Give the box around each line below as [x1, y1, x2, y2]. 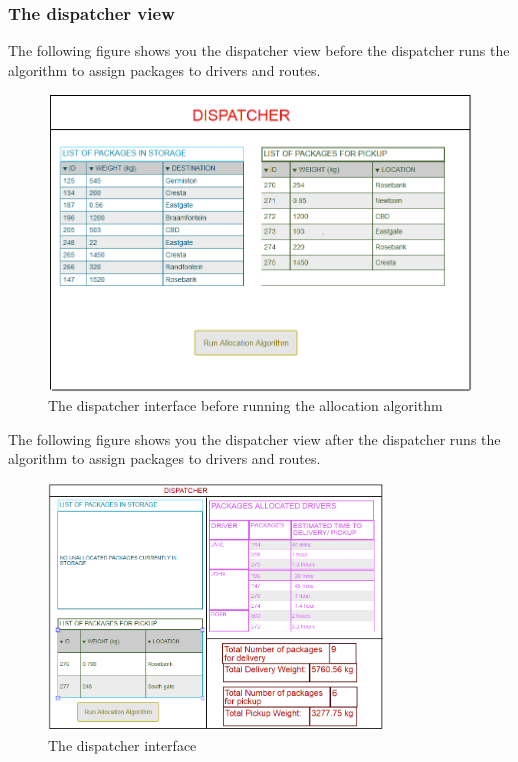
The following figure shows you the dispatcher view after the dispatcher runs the [8, 428, 501, 449]
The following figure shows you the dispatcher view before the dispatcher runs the [8, 40, 510, 61]
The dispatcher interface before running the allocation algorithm [48, 395, 443, 416]
